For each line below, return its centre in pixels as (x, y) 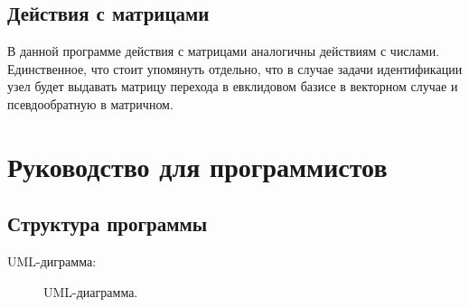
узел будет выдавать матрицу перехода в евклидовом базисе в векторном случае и (233, 86)
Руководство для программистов (197, 166)
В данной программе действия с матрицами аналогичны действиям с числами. (224, 51)
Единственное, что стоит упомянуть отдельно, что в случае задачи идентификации (235, 68)
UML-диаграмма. (91, 291)
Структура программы (108, 223)
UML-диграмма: (52, 261)
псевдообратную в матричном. (90, 103)
